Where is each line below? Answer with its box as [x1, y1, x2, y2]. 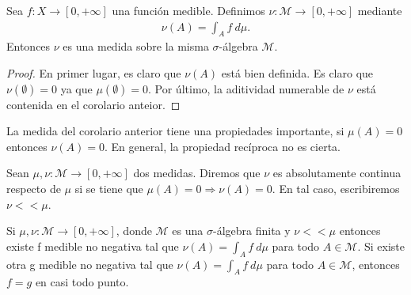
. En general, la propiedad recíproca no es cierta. [105, 138, 341, 154]
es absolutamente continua [272, 165, 401, 181]
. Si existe [357, 237, 405, 254]
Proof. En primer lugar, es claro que [6, 65, 181, 81]
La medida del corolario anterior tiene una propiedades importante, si [6, 123, 344, 139]
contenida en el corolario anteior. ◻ [6, 96, 181, 112]
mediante [357, 2, 402, 18]
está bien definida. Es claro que [221, 65, 374, 81]
